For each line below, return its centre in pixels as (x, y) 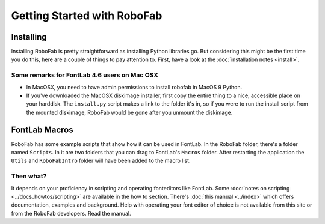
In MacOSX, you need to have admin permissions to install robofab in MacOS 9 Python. (134, 87)
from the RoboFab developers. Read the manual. (71, 213)
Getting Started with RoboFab (87, 16)
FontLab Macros (42, 129)
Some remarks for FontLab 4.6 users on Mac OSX (85, 75)
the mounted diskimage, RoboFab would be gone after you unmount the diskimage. (129, 112)
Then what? (29, 176)
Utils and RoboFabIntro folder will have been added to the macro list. (101, 161)
